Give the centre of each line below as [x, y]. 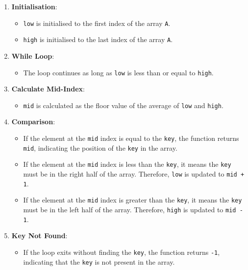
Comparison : [33, 122]
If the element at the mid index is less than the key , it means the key [127, 164]
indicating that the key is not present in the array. [99, 261]
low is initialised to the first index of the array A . [97, 23]
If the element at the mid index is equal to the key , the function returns [131, 138]
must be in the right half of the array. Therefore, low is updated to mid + [134, 173]
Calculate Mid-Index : [48, 89]
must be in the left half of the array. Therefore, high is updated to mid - [133, 209]
